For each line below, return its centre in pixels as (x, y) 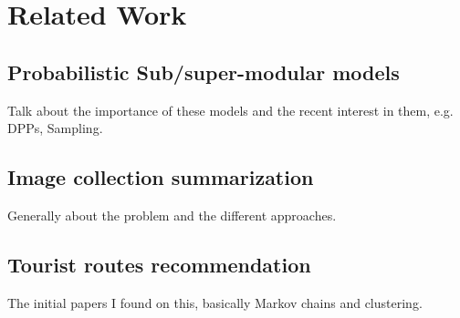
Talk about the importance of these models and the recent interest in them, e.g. (230, 110)
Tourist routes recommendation (159, 264)
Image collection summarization (161, 177)
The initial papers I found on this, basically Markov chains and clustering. (215, 302)
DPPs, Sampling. (55, 128)
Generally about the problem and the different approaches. (172, 215)
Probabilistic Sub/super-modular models (204, 72)
